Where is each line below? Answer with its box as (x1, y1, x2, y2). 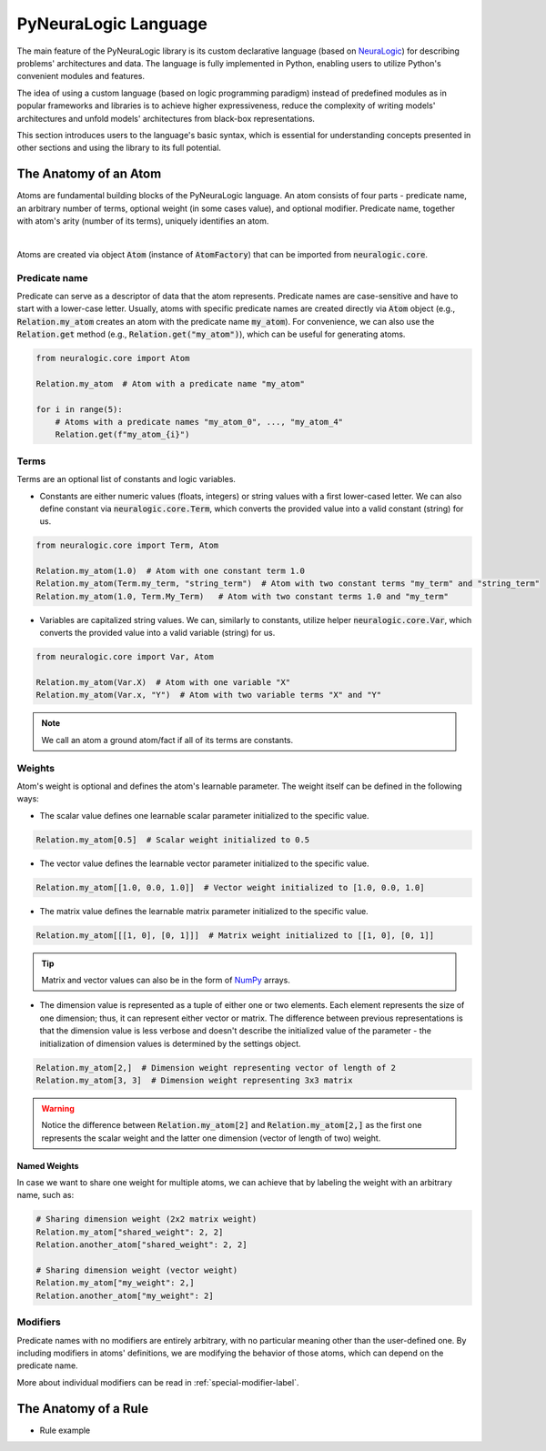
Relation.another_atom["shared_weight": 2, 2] (35, 1240, 248, 1250)
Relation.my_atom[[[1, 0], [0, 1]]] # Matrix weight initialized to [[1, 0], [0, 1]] (35, 930, 435, 941)
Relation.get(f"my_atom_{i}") (55, 429, 190, 440)
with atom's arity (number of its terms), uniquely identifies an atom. (16, 215, 269, 227)
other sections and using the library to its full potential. (16, 142, 222, 154)
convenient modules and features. (16, 71, 146, 82)
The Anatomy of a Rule (16, 1401, 149, 1416)
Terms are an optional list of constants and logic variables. (16, 474, 237, 485)
